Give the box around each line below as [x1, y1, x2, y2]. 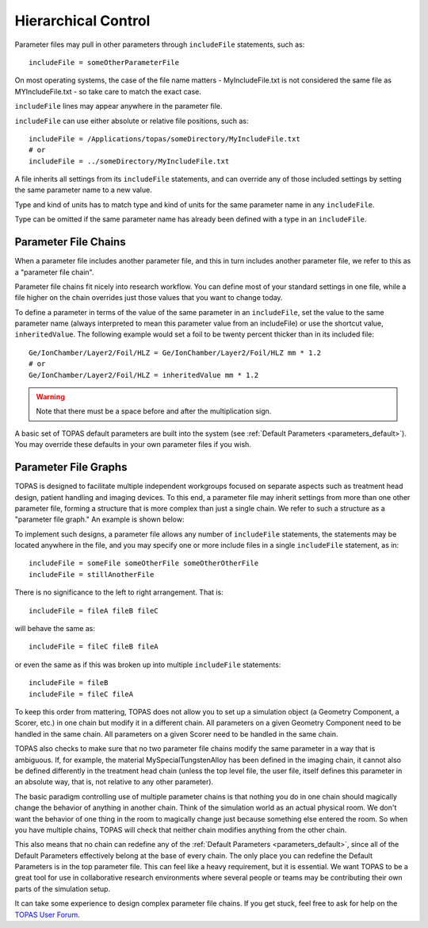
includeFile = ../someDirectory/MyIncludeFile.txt [29, 156, 230, 166]
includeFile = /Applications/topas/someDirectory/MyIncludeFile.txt [29, 134, 300, 143]
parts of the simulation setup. [14, 884, 111, 893]
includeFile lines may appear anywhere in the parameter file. [14, 102, 223, 111]
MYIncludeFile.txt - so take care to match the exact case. [14, 87, 202, 96]
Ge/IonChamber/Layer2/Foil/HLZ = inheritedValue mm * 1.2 [29, 370, 259, 379]
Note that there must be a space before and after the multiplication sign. [36, 406, 272, 416]
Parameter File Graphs [14, 460, 128, 474]
